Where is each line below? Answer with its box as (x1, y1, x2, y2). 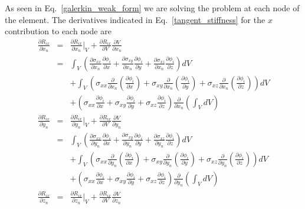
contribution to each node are (5, 25, 111, 37)
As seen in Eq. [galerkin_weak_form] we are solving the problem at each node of (5, 2, 300, 14)
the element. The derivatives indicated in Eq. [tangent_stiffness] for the (5, 13, 265, 25)
